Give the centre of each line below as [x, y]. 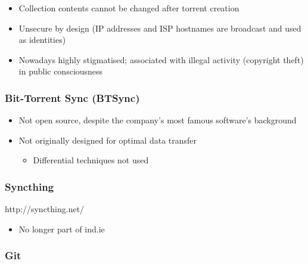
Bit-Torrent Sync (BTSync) [72, 97]
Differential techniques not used [91, 160]
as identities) [42, 40]
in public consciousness [61, 71]
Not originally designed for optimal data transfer [108, 140]
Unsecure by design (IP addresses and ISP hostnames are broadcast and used [160, 28]
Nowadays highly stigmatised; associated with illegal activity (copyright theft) [161, 59]
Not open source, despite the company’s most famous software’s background [158, 120]
